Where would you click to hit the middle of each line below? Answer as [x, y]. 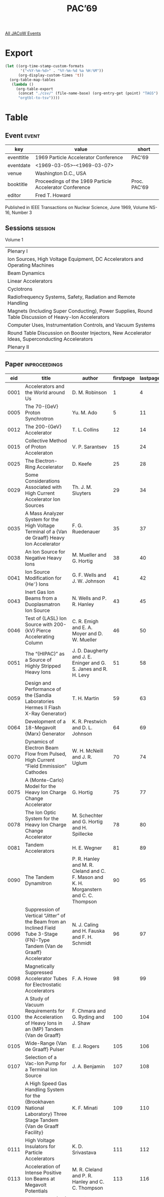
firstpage [124, 378]
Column [34, 643]
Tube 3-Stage [41, 934]
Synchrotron [39, 419]
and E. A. [82, 627]
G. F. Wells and [89, 575]
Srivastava [84, 1152]
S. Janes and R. [90, 669]
